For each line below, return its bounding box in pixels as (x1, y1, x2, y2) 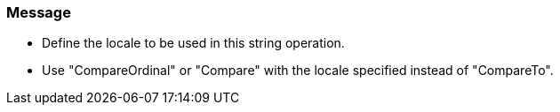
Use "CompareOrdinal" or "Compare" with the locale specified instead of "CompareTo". (42, 63, 554, 78)
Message (6, 4, 71, 21)
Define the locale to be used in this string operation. (42, 35, 345, 51)
